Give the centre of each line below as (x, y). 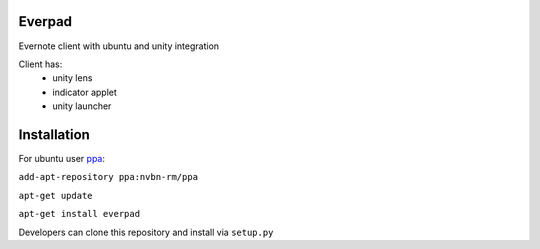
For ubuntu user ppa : (61, 158)
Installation (54, 134)
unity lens (72, 78)
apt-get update (56, 195)
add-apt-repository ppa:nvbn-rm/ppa (108, 177)
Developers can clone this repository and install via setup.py (146, 232)
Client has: (40, 64)
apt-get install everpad (79, 214)
